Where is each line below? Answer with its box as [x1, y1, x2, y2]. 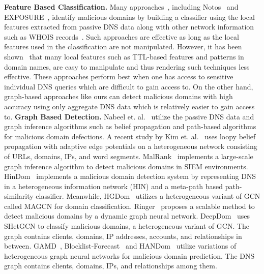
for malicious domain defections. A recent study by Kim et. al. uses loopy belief [4, 131, 256, 141]
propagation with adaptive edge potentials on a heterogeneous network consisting [4, 141, 257, 151]
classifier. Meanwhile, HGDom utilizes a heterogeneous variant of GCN [36, 191, 260, 201]
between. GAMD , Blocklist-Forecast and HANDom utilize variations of [4, 240, 237, 251]
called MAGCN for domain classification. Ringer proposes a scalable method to [4, 200, 255, 211]
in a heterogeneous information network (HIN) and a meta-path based [4, 180, 223, 191]
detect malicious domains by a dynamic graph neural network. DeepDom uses [4, 210, 250, 221]
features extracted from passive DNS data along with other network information [4, 21, 254, 32]
